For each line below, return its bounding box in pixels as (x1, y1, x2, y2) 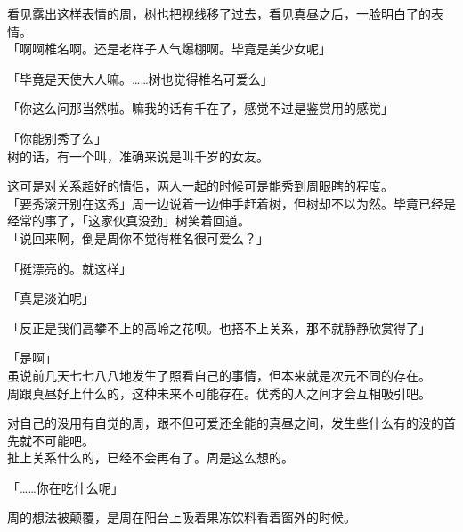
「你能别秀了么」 (7, 128, 107, 147)
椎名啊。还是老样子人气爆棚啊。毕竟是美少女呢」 (44, 39, 331, 58)
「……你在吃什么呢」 (7, 478, 124, 496)
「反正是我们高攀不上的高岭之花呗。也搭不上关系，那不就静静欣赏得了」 (7, 318, 431, 337)
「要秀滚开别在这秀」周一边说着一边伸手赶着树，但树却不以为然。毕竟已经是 (7, 193, 456, 212)
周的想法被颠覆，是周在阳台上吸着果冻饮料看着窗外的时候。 (7, 508, 356, 527)
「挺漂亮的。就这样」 (7, 258, 132, 277)
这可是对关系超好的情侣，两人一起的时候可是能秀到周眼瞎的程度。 (7, 176, 394, 195)
